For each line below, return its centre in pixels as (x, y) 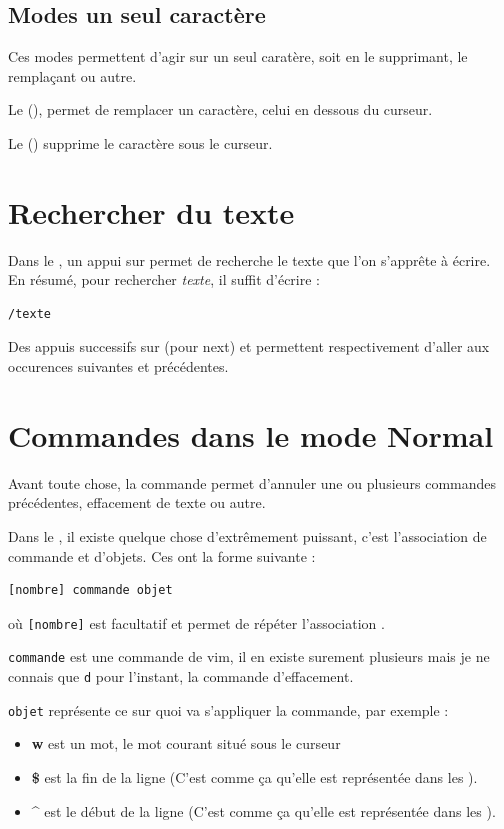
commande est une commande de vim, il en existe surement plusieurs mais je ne (249, 656)
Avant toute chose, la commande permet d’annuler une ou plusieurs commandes (252, 482)
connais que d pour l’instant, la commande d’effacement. (181, 676)
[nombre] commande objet (90, 590)
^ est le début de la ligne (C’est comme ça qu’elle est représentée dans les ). (263, 810)
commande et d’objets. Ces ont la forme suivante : (162, 555)
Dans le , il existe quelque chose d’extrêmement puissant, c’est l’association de (247, 535)
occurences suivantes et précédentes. (118, 366)
